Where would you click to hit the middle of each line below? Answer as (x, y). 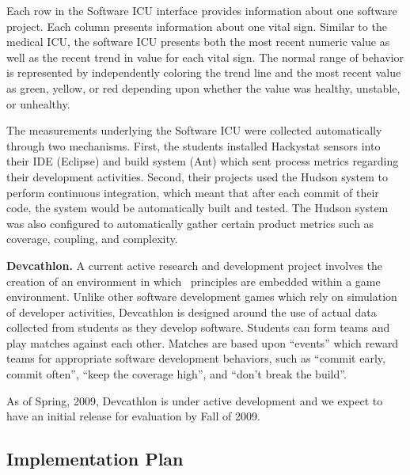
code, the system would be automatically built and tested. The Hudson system (197, 208)
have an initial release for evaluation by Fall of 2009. (133, 416)
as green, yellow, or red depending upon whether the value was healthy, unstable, (203, 87)
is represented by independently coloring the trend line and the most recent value (204, 72)
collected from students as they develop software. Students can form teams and (198, 327)
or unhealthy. (38, 103)
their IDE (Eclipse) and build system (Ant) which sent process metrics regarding (203, 161)
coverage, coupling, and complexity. (92, 239)
